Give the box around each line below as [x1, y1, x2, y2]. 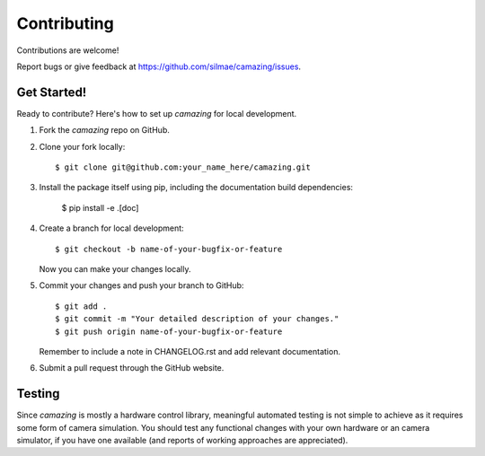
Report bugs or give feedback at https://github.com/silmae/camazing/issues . [16, 61, 301, 72]
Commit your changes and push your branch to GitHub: [39, 280, 244, 291]
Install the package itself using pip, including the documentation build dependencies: [39, 182, 354, 193]
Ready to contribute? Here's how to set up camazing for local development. [16, 108, 297, 118]
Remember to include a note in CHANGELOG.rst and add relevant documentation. [39, 346, 341, 356]
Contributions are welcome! [16, 45, 119, 56]
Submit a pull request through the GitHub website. [39, 363, 225, 373]
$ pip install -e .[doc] [61, 202, 139, 213]
